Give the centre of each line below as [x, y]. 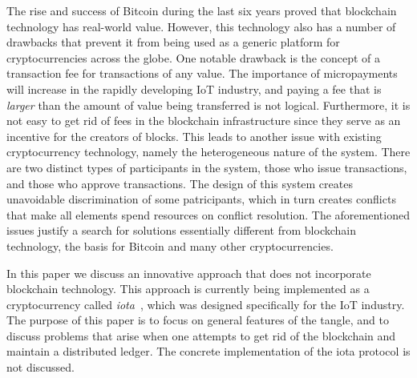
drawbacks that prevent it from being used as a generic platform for [173, 42]
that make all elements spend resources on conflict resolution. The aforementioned [208, 214]
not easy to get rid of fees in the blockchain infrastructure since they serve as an [204, 121]
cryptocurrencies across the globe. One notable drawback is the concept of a [193, 57]
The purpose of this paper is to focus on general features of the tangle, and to [198, 320]
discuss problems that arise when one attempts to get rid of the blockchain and [201, 335]
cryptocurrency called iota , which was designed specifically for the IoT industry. [206, 304]
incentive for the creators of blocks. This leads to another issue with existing [194, 136]
